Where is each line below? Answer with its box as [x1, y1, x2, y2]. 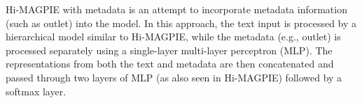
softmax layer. [6, 84, 67, 98]
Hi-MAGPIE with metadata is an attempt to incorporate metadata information [6, 2, 347, 16]
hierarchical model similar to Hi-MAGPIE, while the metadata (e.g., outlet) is [6, 29, 341, 44]
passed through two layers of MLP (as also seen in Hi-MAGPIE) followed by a [6, 70, 342, 84]
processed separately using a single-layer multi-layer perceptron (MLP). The [6, 42, 333, 57]
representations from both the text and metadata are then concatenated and [6, 56, 334, 71]
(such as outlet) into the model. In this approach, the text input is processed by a [6, 15, 357, 30]
